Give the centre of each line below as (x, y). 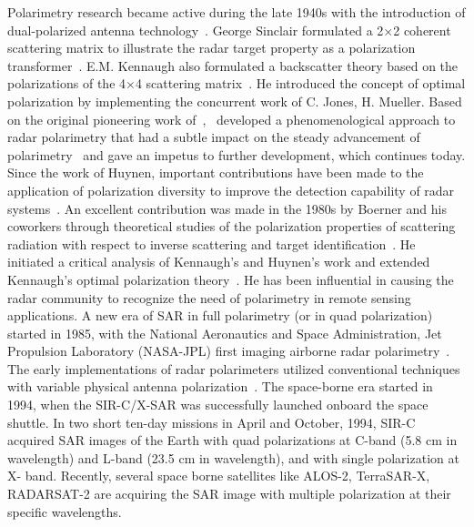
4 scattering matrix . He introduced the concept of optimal (300, 83)
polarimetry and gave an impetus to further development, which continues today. (237, 154)
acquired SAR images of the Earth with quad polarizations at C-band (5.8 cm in (232, 440)
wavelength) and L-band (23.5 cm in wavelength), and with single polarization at (233, 457)
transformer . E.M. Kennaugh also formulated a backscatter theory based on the (233, 65)
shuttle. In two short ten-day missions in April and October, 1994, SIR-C (212, 422)
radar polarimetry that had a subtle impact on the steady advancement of (214, 137)
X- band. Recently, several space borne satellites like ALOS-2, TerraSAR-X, (219, 476)
